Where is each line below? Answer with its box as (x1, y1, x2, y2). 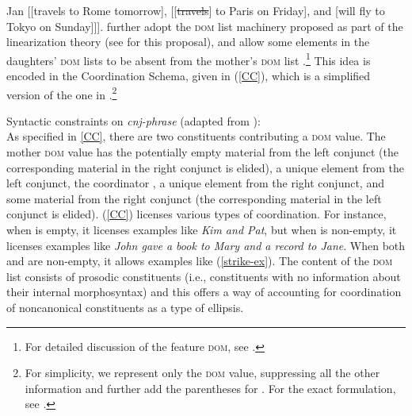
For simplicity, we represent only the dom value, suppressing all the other (25, 364, 380, 381)
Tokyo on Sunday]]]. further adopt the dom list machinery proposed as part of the (6, 17, 403, 34)
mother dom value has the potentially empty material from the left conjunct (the (6, 144, 399, 160)
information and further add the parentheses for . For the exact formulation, (25, 379, 396, 396)
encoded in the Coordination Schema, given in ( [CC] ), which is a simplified (6, 67, 371, 84)
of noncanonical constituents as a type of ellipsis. (6, 299, 244, 315)
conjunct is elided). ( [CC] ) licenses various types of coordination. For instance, (6, 206, 387, 222)
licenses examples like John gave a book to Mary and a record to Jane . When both (6, 237, 406, 253)
